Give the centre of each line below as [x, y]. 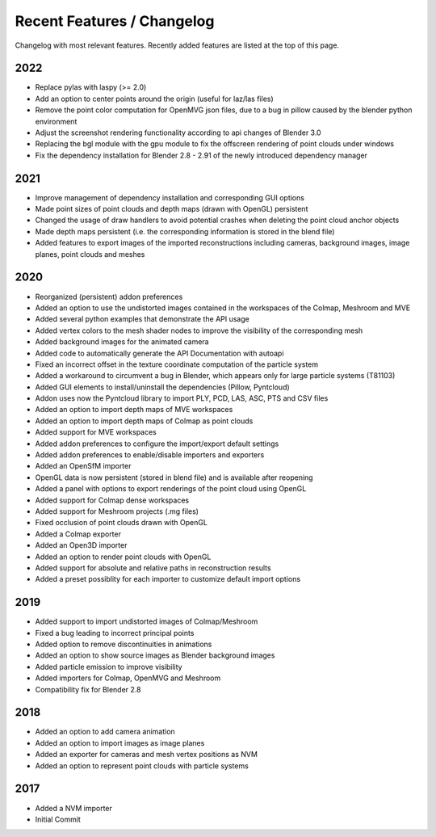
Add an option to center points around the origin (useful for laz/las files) [154, 99]
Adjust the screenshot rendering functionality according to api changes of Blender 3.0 [178, 132]
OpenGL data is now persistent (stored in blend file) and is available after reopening [174, 477]
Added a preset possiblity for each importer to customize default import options [168, 579]
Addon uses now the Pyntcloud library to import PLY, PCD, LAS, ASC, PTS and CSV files [182, 398]
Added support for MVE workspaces [96, 432]
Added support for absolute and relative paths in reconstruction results [153, 568]
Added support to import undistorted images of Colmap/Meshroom [147, 621]
